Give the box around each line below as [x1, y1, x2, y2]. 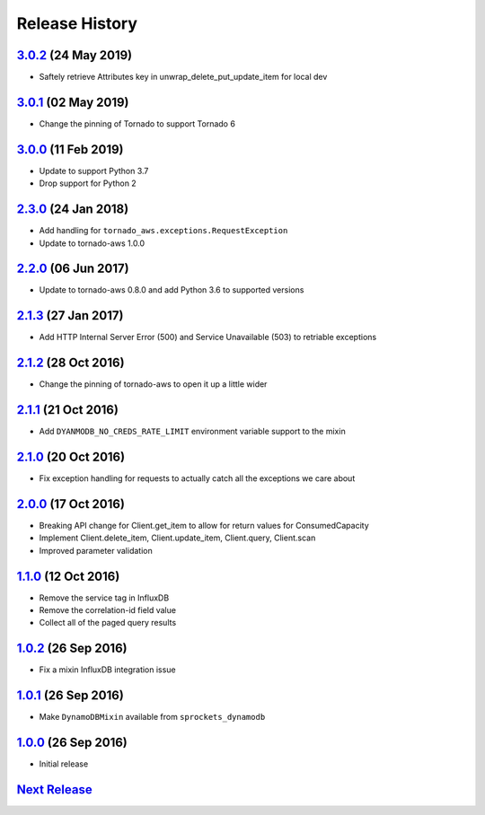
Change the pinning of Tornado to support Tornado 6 [39, 118, 235, 129]
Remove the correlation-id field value [39, 605, 177, 616]
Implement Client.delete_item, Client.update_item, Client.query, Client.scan [39, 532, 316, 543]
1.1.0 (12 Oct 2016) [16, 568, 120, 583]
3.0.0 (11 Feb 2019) [16, 142, 125, 157]
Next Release [16, 782, 93, 797]
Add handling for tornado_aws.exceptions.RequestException [39, 225, 288, 236]
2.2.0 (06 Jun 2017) [16, 261, 129, 276]
